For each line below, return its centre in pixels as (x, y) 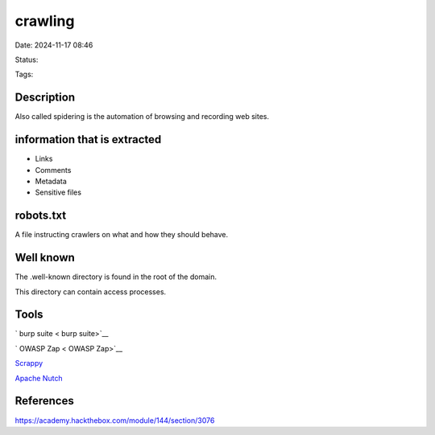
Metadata (51, 181)
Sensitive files (58, 192)
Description (45, 98)
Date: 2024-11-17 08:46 (54, 45)
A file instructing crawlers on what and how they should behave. (122, 235)
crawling (45, 21)
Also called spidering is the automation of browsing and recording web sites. (142, 117)
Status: (27, 60)
